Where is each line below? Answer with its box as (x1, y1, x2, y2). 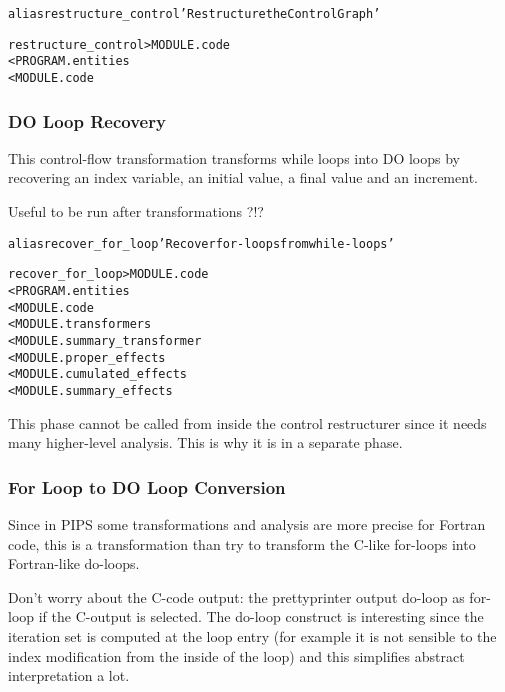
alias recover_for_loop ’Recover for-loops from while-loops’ (8, 236, 395, 251)
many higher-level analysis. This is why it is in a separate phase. (8, 432, 403, 453)
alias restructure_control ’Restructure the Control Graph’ (8, 7, 381, 21)
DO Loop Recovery (8, 108, 166, 133)
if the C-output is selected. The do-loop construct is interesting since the (38, 606, 484, 627)
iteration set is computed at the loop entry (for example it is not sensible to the (8, 625, 497, 646)
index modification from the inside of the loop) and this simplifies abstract (8, 645, 465, 666)
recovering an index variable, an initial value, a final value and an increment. (8, 167, 478, 188)
